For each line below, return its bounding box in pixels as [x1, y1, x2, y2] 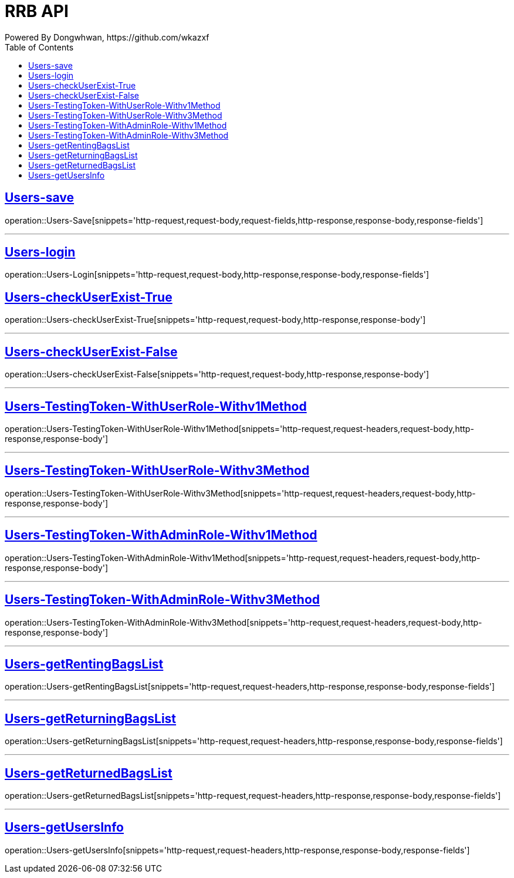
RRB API [5, 1, 69, 21]
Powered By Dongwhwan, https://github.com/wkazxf [5, 32, 209, 42]
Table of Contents [5, 42, 74, 52]
